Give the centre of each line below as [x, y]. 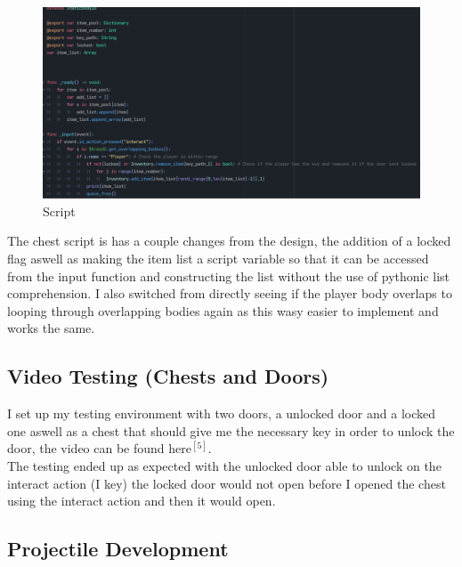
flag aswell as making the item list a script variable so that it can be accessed [218, 259]
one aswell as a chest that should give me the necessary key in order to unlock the [231, 430]
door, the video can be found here [99, 448]
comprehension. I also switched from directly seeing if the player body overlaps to [230, 293]
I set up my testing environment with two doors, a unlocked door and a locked [221, 413]
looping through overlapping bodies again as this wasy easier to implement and [223, 310]
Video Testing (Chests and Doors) [168, 376]
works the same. [51, 328]
